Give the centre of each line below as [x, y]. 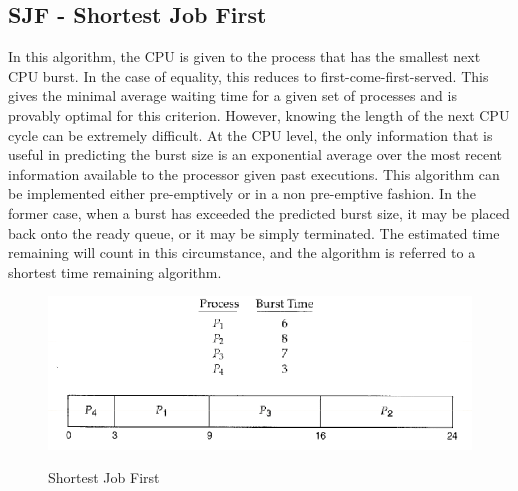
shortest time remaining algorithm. [115, 271]
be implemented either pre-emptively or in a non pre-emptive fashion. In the [242, 193]
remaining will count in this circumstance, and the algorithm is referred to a [242, 252]
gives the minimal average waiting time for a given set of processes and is [232, 95]
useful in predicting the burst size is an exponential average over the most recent [255, 154]
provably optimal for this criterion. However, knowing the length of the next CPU [259, 114]
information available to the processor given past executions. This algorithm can [254, 173]
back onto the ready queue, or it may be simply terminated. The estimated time [254, 232]
